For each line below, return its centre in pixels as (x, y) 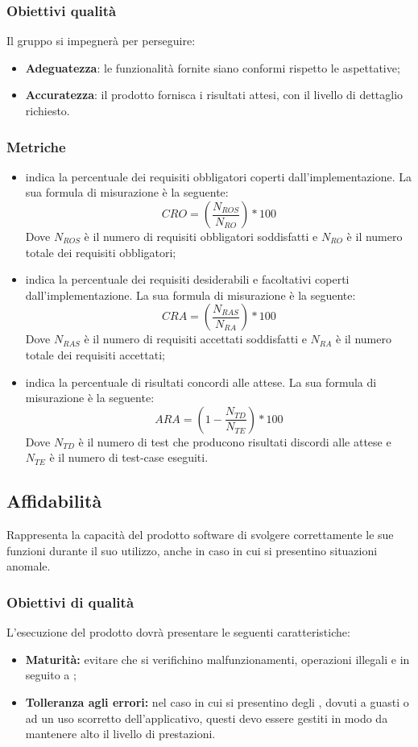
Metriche (36, 146)
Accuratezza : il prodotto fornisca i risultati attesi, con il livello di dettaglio (214, 95)
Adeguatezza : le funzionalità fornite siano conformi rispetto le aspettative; (213, 67)
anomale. (29, 566)
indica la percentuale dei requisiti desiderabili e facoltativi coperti (187, 279)
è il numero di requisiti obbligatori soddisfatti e (201, 236)
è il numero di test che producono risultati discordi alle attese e (235, 441)
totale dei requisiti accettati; (95, 354)
